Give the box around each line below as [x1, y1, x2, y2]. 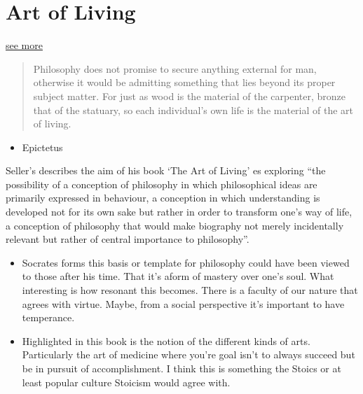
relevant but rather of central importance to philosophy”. [6, 232, 249, 246]
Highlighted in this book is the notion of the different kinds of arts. [22, 333, 310, 348]
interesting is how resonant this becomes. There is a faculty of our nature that [22, 283, 358, 297]
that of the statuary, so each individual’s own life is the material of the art [33, 102, 354, 117]
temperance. [22, 310, 75, 325]
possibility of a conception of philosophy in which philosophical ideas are [6, 176, 317, 191]
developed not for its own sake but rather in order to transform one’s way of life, [6, 204, 352, 219]
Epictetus [22, 139, 63, 154]
